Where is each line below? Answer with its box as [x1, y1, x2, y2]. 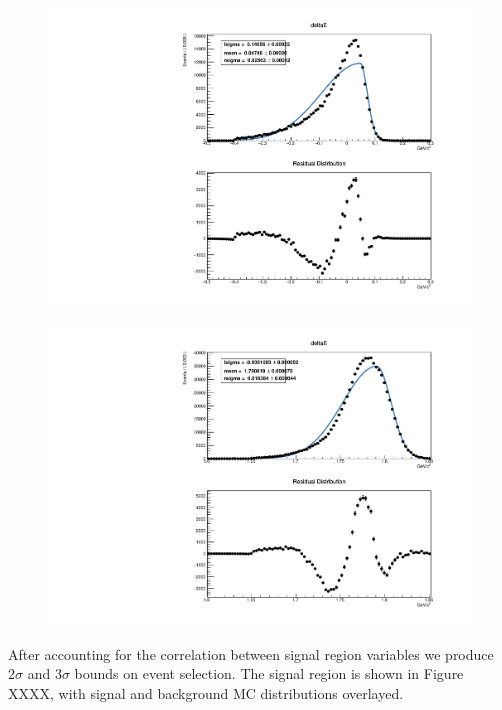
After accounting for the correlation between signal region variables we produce [8, 643, 494, 664]
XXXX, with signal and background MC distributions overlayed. [8, 682, 404, 703]
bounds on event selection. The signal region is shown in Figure [74, 663, 464, 684]
